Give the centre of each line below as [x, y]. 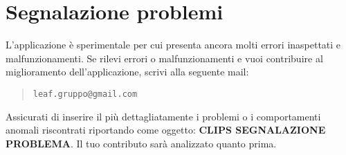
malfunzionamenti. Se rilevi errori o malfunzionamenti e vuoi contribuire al [164, 58]
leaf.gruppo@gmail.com [85, 94]
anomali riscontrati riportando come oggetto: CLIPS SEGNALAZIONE [166, 130]
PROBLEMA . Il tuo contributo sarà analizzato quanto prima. [141, 143]
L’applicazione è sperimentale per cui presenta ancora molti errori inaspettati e [173, 45]
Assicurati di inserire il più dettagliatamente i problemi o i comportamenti [163, 116]
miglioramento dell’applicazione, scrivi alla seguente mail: [127, 72]
